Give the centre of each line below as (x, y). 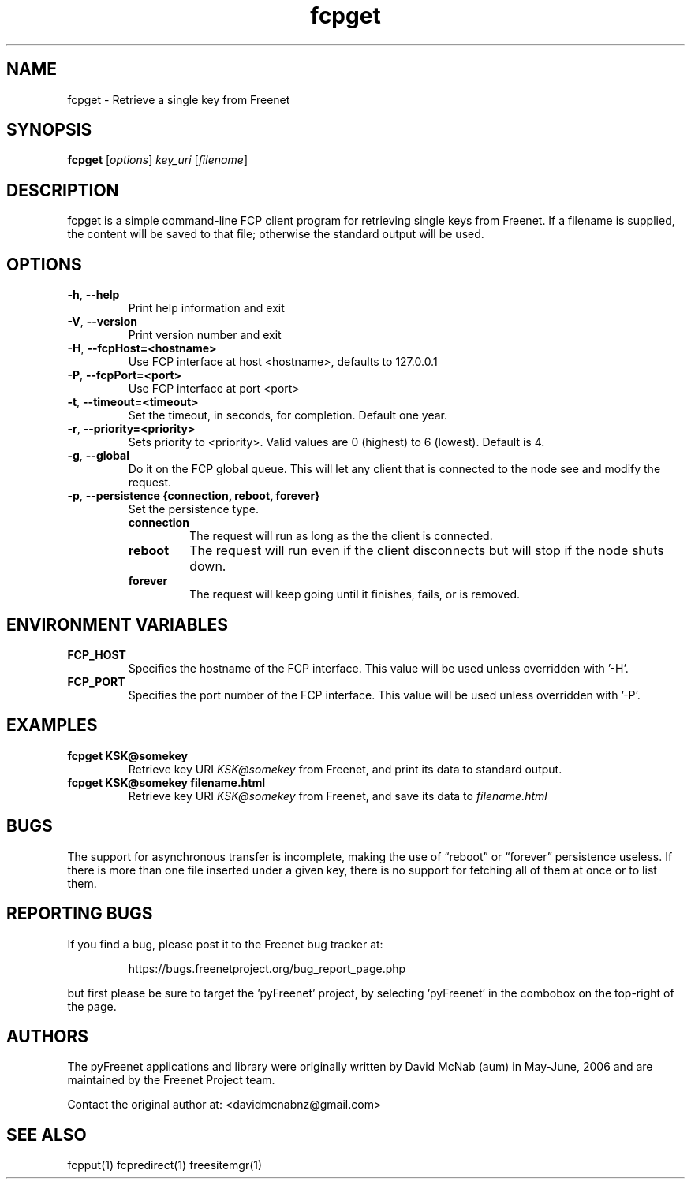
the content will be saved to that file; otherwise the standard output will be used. (276, 234)
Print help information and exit (206, 308)
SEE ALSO (47, 1135)
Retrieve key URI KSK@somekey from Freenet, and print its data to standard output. (345, 769)
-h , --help (93, 295)
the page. (92, 1006)
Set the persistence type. (194, 509)
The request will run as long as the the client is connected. (341, 536)
